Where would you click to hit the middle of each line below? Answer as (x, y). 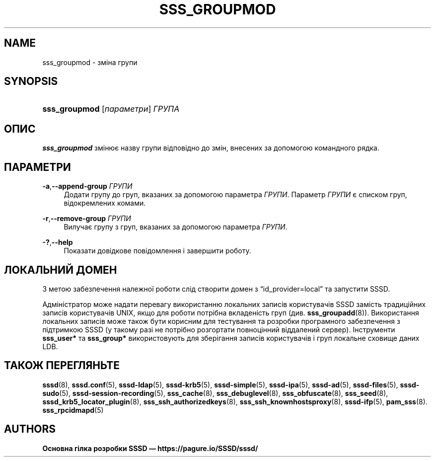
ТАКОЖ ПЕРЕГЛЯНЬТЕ (62, 366)
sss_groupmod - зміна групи (90, 62)
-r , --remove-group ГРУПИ (87, 219)
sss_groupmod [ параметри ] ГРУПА (111, 109)
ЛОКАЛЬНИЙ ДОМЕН (61, 270)
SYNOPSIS (31, 81)
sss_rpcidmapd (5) (73, 410)
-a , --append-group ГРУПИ (87, 186)
